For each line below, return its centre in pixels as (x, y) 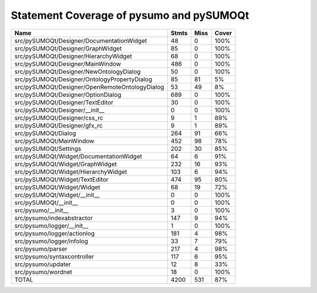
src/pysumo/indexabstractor (54, 218)
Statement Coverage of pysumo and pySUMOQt (130, 15)
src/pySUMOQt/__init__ (46, 203)
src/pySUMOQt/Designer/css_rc (59, 117)
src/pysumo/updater (43, 264)
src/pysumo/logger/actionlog (55, 233)
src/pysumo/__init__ (41, 210)
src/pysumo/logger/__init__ (51, 225)
